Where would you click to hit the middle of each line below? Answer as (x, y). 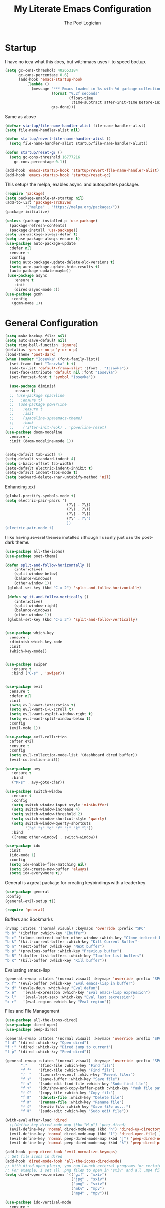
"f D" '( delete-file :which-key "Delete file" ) (72, 1098)
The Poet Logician (82, 23)
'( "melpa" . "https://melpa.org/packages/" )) (72, 207)
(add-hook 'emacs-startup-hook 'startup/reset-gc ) (58, 175)
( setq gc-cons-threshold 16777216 (45, 157)
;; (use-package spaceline (37, 395)
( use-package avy (23, 769)
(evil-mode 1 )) (25, 728)
